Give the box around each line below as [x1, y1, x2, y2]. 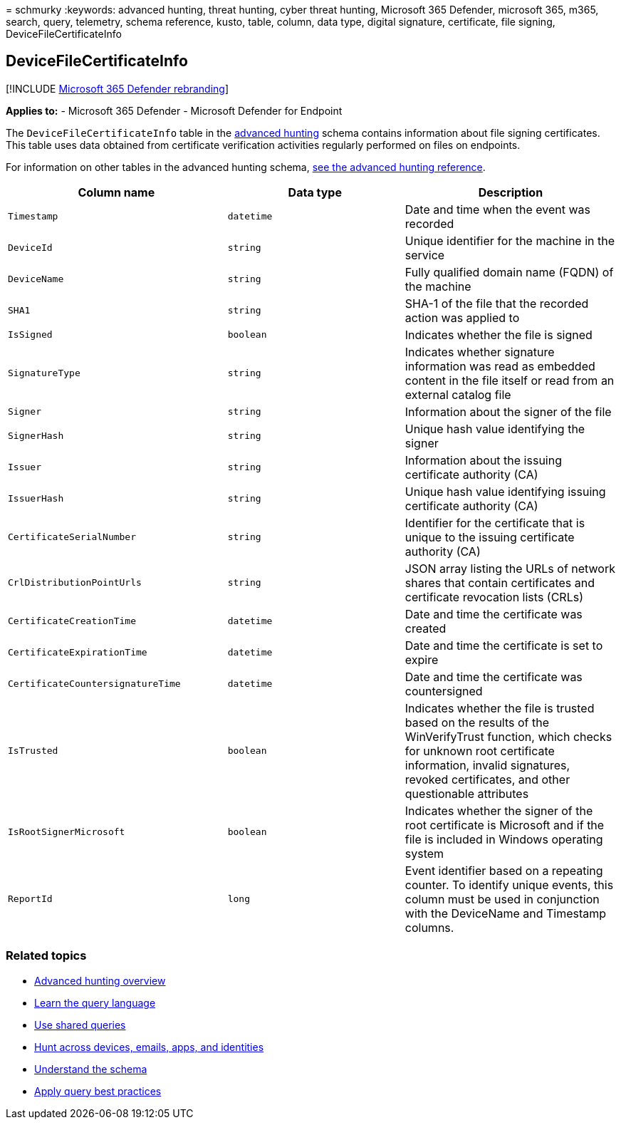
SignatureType [8, 368, 80, 379]
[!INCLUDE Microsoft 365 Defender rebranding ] [6, 82, 229, 95]
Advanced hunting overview [34, 974, 166, 987]
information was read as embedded [405, 358, 595, 373]
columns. [405, 920, 454, 935]
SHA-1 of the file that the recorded [405, 296, 589, 311]
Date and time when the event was [405, 202, 591, 217]
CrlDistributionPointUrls [8, 577, 142, 589]
